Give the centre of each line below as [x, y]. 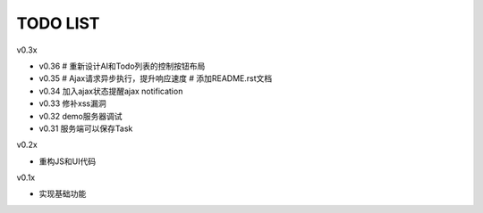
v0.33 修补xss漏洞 [72, 103]
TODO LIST [58, 23]
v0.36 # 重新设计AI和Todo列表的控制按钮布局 [122, 66]
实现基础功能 [63, 194]
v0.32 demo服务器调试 [80, 116]
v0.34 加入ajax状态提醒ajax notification [111, 91]
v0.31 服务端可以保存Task [86, 128]
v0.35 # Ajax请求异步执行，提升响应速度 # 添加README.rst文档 [156, 78]
